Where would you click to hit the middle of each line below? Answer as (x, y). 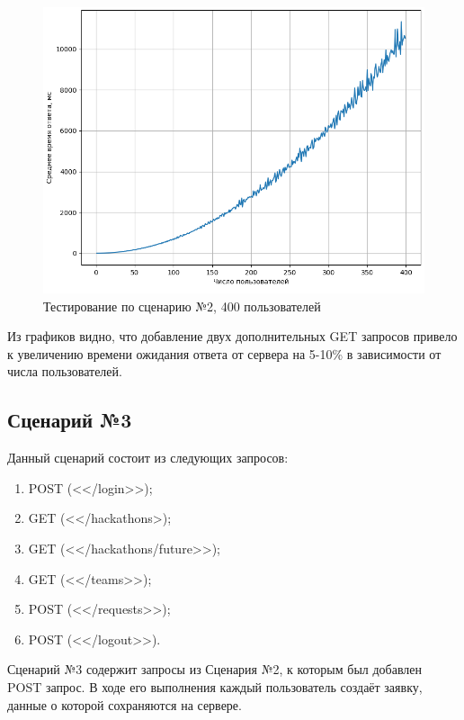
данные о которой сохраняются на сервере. (125, 704)
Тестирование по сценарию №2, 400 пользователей (182, 306)
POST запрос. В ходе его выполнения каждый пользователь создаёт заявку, (215, 686)
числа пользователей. (65, 371)
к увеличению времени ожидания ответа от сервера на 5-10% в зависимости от (224, 353)
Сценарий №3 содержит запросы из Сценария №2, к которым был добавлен (215, 669)
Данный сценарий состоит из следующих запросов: (148, 458)
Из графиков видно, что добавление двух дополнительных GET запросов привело (232, 336)
